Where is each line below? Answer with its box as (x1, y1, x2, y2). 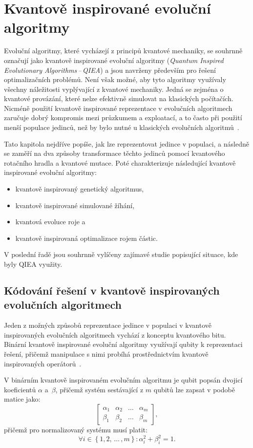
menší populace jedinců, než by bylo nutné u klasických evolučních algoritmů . (4, 122, 239, 132)
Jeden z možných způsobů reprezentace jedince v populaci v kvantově (4, 320, 211, 330)
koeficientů (4, 384, 36, 394)
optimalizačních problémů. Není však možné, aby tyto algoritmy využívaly (4, 74, 226, 85)
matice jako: (4, 394, 41, 404)
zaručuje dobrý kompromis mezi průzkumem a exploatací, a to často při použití (4, 112, 242, 123)
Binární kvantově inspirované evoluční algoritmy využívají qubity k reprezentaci (4, 339, 243, 349)
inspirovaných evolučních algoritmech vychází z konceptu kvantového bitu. (4, 329, 226, 340)
